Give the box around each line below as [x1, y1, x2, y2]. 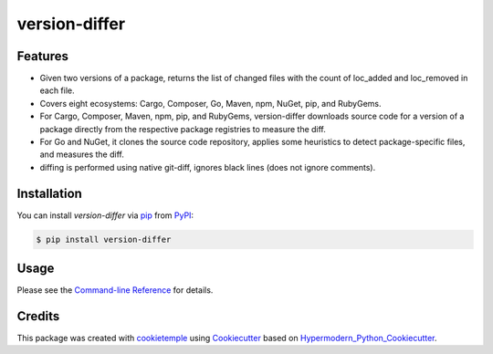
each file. [39, 85, 75, 96]
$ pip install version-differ [36, 234, 172, 245]
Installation [16, 185, 82, 201]
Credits [16, 308, 60, 324]
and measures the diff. [39, 149, 125, 160]
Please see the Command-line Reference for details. [16, 285, 214, 296]
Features [16, 48, 68, 64]
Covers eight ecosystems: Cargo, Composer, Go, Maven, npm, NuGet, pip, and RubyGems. [39, 98, 382, 109]
